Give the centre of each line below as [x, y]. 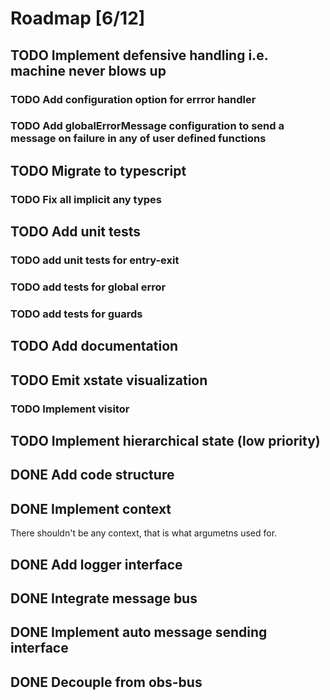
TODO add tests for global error [88, 287]
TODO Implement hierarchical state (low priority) [165, 440]
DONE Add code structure [92, 475]
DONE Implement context [91, 508]
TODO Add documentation [94, 346]
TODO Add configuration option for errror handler [133, 99]
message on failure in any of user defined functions [138, 139]
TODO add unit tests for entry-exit [95, 260]
